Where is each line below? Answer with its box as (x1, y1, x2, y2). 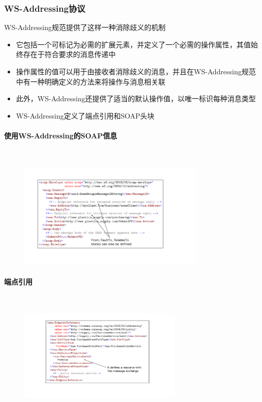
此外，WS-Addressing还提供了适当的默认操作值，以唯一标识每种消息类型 (16, 93, 256, 104)
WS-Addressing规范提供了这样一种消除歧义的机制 (4, 22, 166, 33)
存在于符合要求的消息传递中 (23, 49, 116, 60)
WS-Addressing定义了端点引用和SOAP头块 (16, 110, 155, 121)
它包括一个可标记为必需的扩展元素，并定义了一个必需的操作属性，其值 (16, 39, 251, 49)
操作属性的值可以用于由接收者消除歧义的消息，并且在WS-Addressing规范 (16, 66, 256, 76)
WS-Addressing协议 (4, 2, 85, 14)
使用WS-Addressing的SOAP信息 (4, 130, 117, 140)
